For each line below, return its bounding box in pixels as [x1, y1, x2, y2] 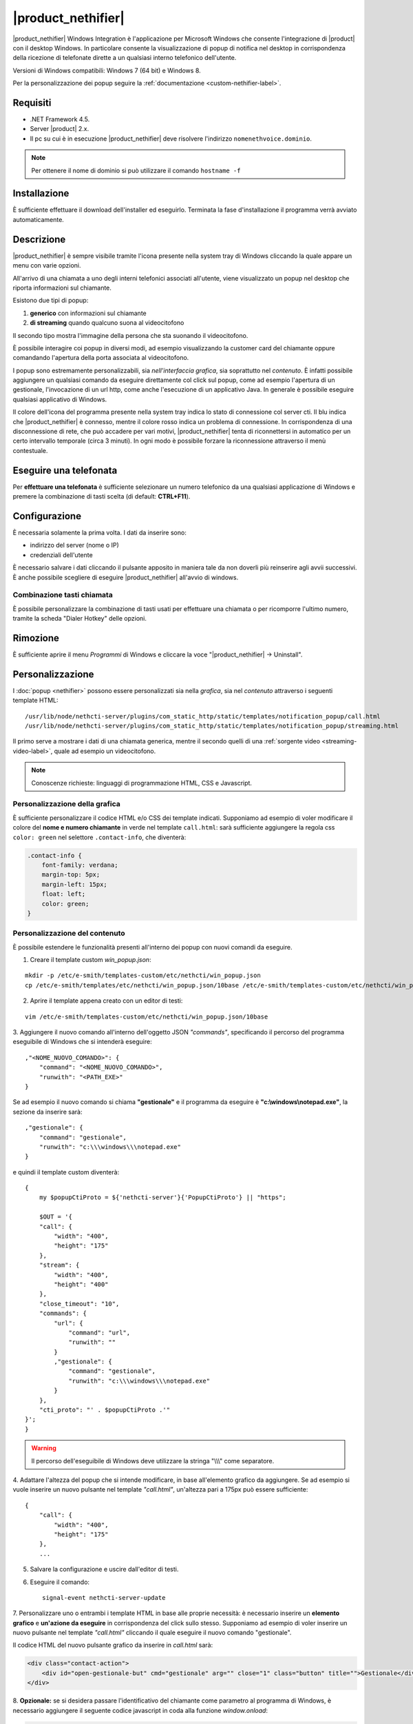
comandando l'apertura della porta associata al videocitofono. [12, 354, 189, 362]
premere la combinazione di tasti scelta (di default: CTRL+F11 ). [12, 492, 191, 501]
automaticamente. [12, 215, 65, 223]
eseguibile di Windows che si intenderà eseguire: [12, 1038, 152, 1046]
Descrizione [12, 233, 66, 245]
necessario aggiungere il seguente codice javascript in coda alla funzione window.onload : [12, 1706, 268, 1714]
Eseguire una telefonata [12, 464, 118, 476]
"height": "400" [54, 1280, 109, 1288]
